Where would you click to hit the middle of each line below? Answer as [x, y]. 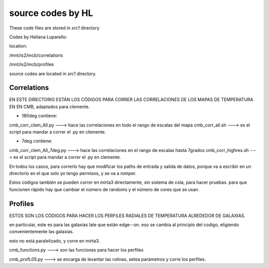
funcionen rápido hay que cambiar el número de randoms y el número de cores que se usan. [104, 189]
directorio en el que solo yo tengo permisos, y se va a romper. [73, 173]
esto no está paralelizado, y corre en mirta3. [55, 241]
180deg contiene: [39, 116]
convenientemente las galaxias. [42, 232]
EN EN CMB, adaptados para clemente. [50, 107]
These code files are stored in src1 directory [54, 28]
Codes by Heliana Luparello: [38, 37]
